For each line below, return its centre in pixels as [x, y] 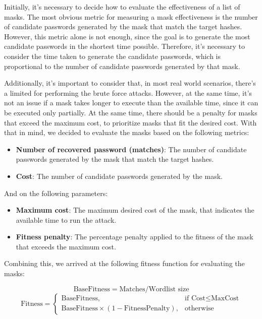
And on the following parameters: [56, 193]
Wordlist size [169, 289]
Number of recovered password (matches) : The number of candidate [131, 149]
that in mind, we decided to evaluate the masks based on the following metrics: [127, 132]
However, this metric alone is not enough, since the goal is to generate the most [127, 36]
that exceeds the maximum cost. [66, 246]
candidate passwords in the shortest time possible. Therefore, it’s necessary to [124, 46]
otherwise [199, 309]
